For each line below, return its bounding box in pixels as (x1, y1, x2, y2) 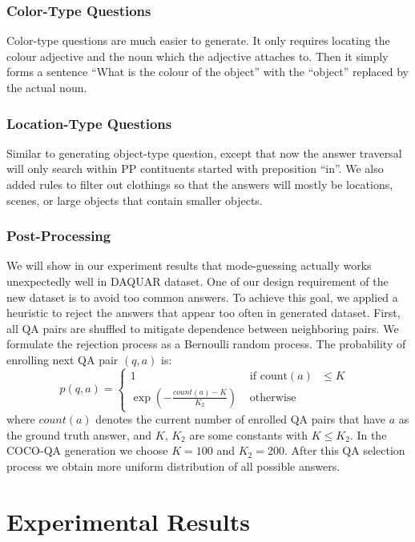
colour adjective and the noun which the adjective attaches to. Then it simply (6, 47, 389, 64)
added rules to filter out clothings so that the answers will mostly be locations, (6, 176, 393, 192)
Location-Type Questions (6, 113, 172, 133)
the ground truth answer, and (6, 426, 152, 443)
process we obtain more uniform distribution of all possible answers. (6, 457, 340, 474)
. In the (349, 426, 387, 443)
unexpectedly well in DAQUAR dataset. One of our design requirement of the (6, 273, 389, 289)
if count (249, 370, 288, 382)
